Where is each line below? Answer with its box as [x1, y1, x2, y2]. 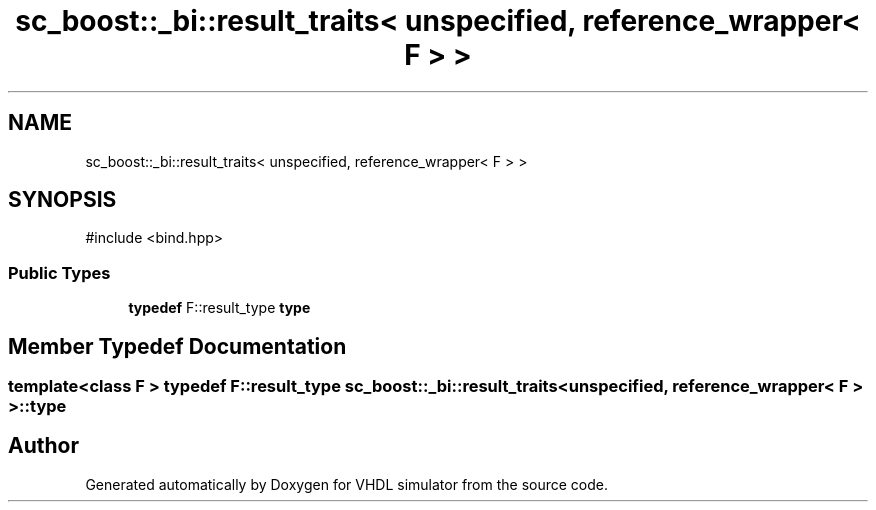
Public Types [8, 262, 111, 283]
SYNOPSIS [8, 187, 117, 213]
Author [8, 433, 79, 459]
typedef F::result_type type [128, 299, 311, 317]
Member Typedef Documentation [8, 333, 347, 359]
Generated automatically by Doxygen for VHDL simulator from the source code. [85, 475, 609, 493]
